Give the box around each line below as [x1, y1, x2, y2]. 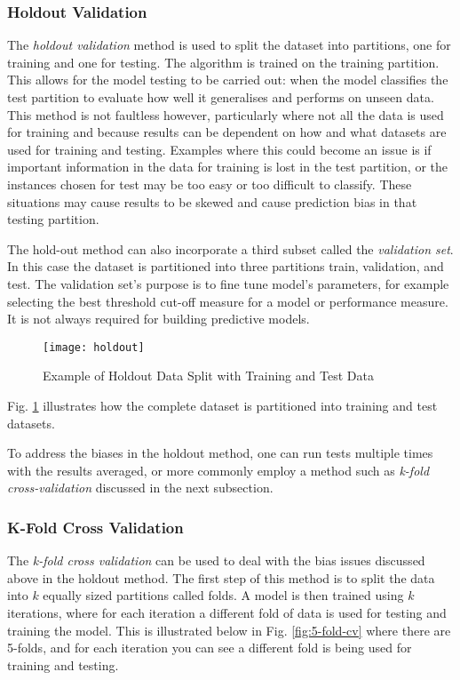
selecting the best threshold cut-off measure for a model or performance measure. [7, 292, 448, 310]
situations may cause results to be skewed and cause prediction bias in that [7, 192, 417, 211]
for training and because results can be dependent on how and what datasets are [7, 123, 447, 141]
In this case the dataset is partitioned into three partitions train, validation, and [7, 257, 444, 276]
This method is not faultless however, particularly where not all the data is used [7, 105, 444, 124]
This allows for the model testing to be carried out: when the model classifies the [7, 70, 448, 89]
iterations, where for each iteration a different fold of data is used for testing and [7, 603, 447, 621]
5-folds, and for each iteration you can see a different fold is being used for [7, 638, 412, 657]
